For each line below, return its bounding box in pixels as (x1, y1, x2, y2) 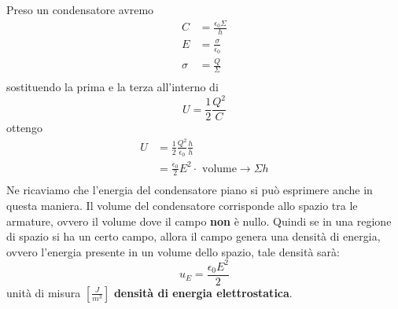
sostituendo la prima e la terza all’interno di (6, 79, 219, 95)
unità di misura (6, 284, 81, 300)
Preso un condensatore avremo (6, 2, 154, 17)
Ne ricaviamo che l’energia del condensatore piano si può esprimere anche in (6, 182, 373, 198)
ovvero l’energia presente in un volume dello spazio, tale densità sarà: (6, 243, 340, 259)
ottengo (6, 120, 42, 136)
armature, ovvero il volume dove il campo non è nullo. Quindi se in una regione (6, 212, 392, 229)
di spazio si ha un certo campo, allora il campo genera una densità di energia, (6, 228, 381, 245)
